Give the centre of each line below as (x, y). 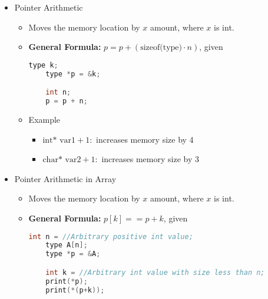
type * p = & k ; (73, 74)
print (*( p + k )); (75, 290)
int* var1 (59, 140)
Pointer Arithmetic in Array (65, 178)
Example (44, 119)
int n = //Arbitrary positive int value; (111, 236)
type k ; (43, 65)
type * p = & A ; (73, 254)
